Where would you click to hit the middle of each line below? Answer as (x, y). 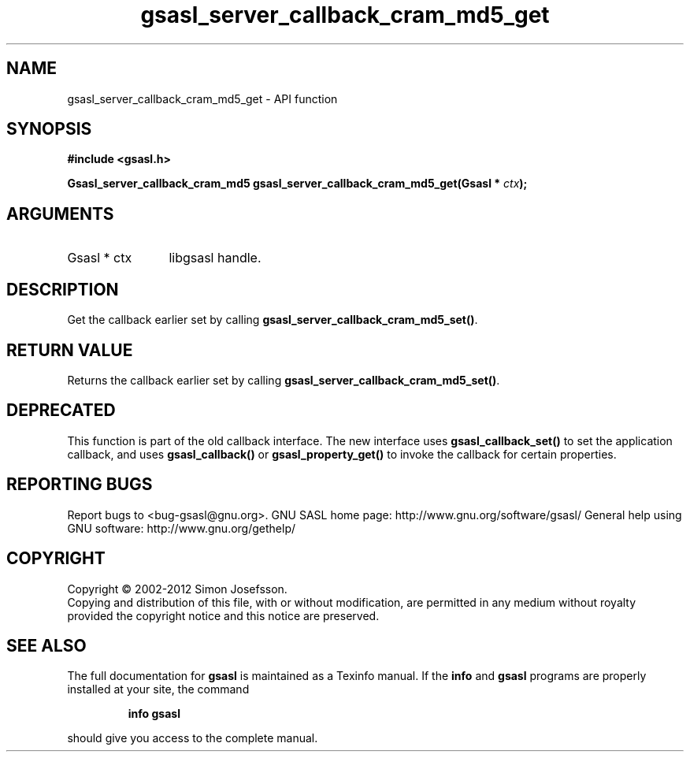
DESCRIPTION (63, 289)
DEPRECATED (61, 411)
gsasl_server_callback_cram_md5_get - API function (202, 98)
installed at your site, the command (158, 689)
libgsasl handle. (215, 258)
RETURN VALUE (70, 350)
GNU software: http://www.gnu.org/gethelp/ (182, 528)
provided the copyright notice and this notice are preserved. (223, 615)
